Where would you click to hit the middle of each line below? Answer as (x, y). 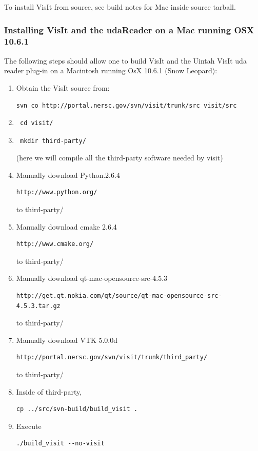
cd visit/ (36, 123)
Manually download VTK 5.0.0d (67, 340)
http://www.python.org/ (57, 192)
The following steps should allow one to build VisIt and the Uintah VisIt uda (125, 60)
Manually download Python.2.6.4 (68, 175)
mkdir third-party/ (53, 141)
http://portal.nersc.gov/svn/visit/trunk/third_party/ (112, 357)
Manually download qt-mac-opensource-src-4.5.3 (92, 278)
